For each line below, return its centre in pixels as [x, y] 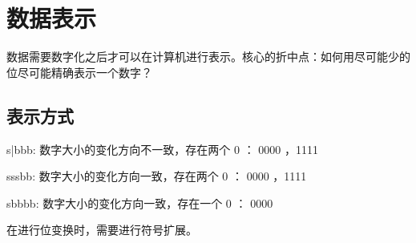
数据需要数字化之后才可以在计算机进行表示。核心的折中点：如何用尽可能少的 [208, 57]
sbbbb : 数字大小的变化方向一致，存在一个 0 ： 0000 [140, 202]
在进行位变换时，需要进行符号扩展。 [102, 230]
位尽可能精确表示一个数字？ [79, 72]
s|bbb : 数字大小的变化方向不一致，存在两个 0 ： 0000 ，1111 [162, 149]
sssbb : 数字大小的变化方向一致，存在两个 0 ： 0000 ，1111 [157, 176]
